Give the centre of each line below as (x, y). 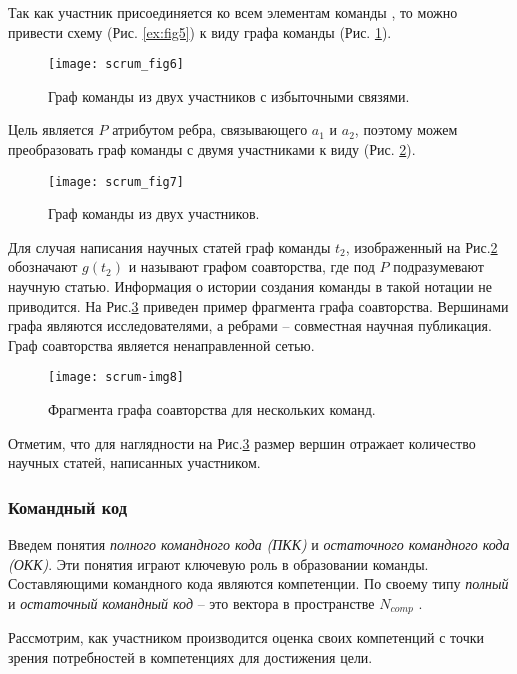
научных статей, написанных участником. (134, 462)
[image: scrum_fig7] (116, 181)
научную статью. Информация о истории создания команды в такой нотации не (250, 286)
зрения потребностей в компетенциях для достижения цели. (190, 656)
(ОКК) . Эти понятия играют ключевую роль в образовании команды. (218, 563)
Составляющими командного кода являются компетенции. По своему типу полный (258, 583)
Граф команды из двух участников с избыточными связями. (229, 95)
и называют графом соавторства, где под (251, 266)
